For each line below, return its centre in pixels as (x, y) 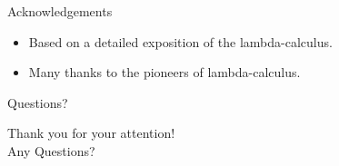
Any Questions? (51, 150)
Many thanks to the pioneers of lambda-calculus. (165, 72)
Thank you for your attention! (91, 133)
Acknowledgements (60, 11)
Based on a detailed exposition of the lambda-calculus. (180, 41)
